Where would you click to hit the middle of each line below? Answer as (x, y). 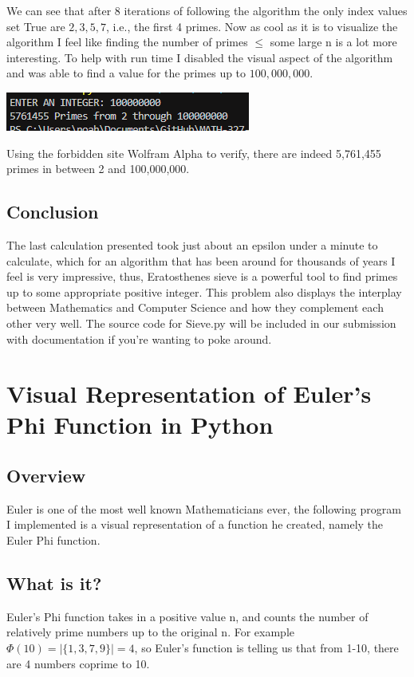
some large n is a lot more (333, 42)
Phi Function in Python (140, 425)
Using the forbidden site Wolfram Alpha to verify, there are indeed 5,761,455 (194, 153)
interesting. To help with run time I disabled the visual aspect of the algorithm (200, 57)
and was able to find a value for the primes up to (126, 73)
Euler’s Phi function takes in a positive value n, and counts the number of (187, 616)
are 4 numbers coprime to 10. (78, 663)
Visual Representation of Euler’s (189, 394)
